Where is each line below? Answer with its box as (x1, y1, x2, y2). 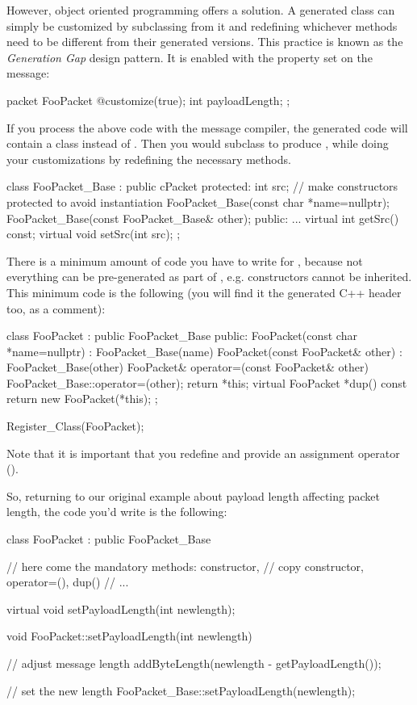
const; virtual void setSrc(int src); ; (6, 225, 181, 242)
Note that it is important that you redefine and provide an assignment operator (6, 444, 400, 461)
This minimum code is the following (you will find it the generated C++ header (6, 283, 402, 300)
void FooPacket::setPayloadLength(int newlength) (6, 627, 252, 644)
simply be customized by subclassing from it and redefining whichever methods (6, 17, 398, 34)
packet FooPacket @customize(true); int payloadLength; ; (6, 91, 290, 108)
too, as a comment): (6, 300, 106, 317)
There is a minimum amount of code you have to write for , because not (6, 252, 363, 269)
